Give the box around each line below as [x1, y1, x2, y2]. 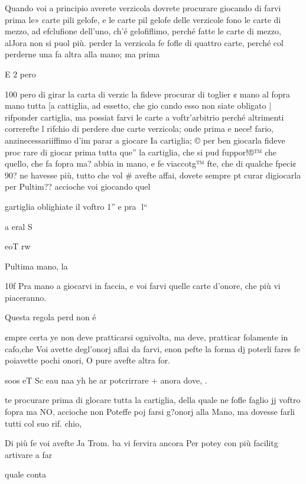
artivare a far [5, 448, 53, 460]
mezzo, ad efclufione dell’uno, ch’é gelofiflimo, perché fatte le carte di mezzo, [5, 25, 281, 37]
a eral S [5, 220, 32, 232]
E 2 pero [5, 67, 36, 80]
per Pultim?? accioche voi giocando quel [5, 180, 151, 193]
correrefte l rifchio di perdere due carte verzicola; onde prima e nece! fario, [5, 122, 274, 135]
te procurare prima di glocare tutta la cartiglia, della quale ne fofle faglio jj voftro [5, 394, 301, 406]
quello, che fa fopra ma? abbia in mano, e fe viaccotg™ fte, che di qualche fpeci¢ [5, 157, 297, 170]
